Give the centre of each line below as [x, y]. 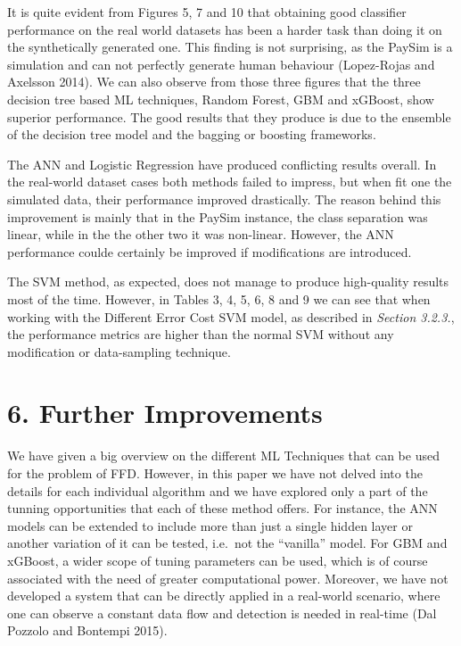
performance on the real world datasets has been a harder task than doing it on [225, 29]
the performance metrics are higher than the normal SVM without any [201, 334]
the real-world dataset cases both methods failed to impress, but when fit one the [230, 182]
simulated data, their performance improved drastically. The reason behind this [224, 199]
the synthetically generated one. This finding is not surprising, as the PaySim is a [230, 47]
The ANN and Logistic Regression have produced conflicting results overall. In [222, 164]
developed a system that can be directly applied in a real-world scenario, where [224, 596]
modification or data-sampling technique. [119, 351]
